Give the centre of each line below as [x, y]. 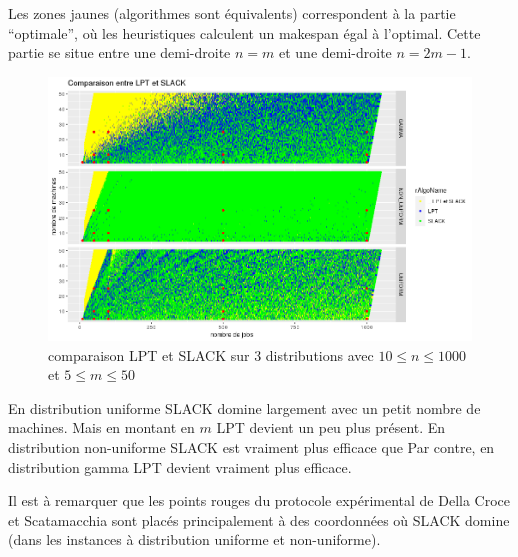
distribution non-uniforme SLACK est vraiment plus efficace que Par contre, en [251, 446]
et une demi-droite [335, 52]
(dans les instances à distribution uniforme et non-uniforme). [194, 539]
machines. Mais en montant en [101, 427]
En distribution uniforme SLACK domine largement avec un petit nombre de [244, 407]
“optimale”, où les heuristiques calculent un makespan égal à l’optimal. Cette [244, 32]
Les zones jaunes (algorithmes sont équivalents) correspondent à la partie [232, 13]
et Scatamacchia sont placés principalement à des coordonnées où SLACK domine [259, 519]
